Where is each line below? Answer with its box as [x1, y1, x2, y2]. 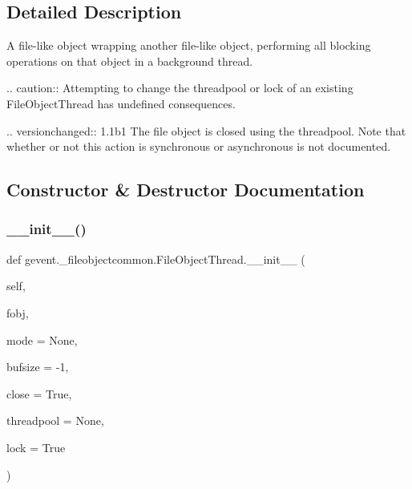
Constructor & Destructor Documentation [6, 177, 365, 202]
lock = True [6, 438, 66, 455]
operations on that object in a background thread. [6, 52, 253, 69]
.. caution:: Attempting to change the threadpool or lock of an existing [6, 79, 353, 96]
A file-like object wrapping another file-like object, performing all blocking [6, 37, 371, 54]
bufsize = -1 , [6, 358, 69, 375]
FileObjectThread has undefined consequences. [6, 95, 236, 111]
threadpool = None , [6, 412, 104, 429]
